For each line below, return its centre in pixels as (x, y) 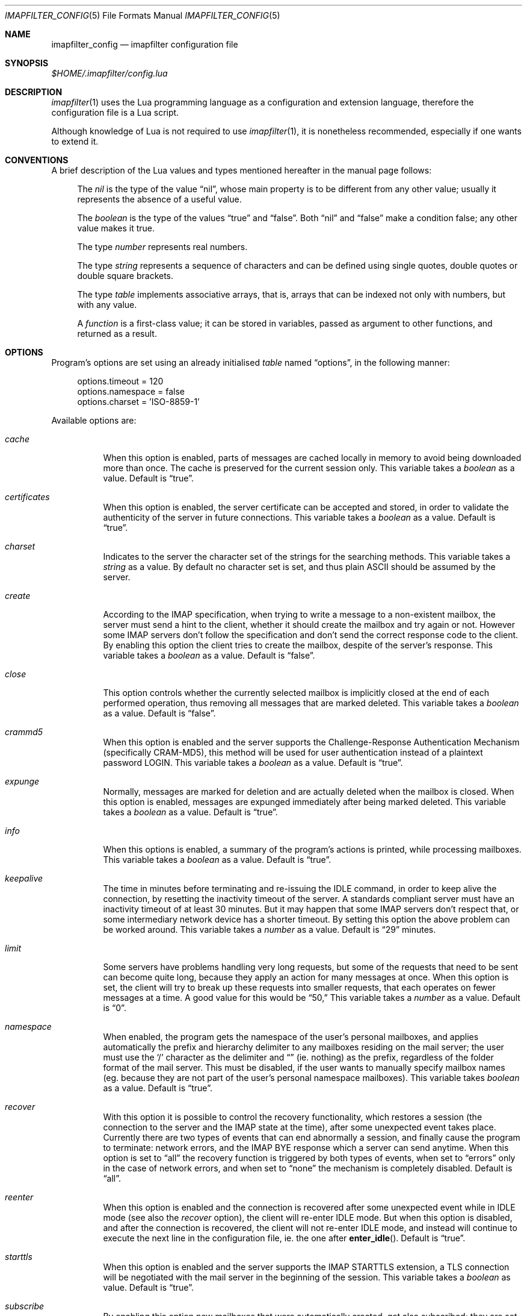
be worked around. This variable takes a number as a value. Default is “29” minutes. (270, 929)
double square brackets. (125, 276)
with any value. (107, 305)
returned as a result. (117, 334)
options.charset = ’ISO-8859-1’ (138, 402)
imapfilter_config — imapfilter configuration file (145, 44)
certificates (27, 497)
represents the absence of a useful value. (159, 199)
